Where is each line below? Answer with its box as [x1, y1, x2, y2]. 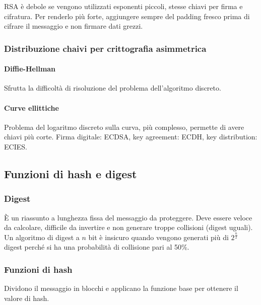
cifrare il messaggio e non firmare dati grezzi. [4, 21, 143, 31]
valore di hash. [4, 292, 49, 303]
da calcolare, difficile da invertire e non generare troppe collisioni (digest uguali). [4, 222, 253, 233]
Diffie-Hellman [4, 63, 56, 74]
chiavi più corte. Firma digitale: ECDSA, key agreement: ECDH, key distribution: [4, 131, 257, 142]
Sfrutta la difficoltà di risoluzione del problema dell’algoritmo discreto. [4, 83, 221, 93]
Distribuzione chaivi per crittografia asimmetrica [4, 42, 207, 54]
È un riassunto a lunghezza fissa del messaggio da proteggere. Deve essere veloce [4, 212, 252, 222]
